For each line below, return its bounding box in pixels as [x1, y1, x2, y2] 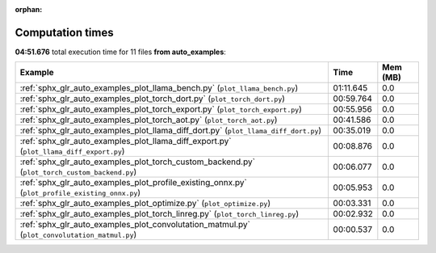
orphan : [15, 5, 43, 14]
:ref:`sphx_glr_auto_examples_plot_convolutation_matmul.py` [19, 219, 250, 230]
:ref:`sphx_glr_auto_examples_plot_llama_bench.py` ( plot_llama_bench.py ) [19, 82, 299, 94]
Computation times [15, 25, 114, 40]
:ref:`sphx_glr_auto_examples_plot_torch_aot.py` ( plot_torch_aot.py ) [19, 114, 278, 125]
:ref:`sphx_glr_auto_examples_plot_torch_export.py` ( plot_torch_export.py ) [19, 103, 302, 115]
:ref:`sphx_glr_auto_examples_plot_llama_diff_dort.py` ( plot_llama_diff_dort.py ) [19, 125, 322, 137]
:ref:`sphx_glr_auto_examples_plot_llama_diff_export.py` [19, 136, 232, 147]
